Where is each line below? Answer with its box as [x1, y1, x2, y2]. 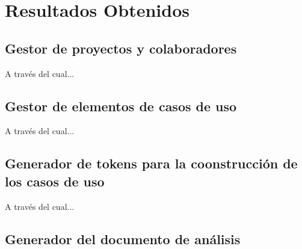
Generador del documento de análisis [5, 229, 241, 248]
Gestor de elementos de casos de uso [5, 96, 237, 115]
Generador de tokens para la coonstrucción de [5, 154, 298, 173]
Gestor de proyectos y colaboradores [5, 38, 237, 57]
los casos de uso [5, 171, 105, 190]
